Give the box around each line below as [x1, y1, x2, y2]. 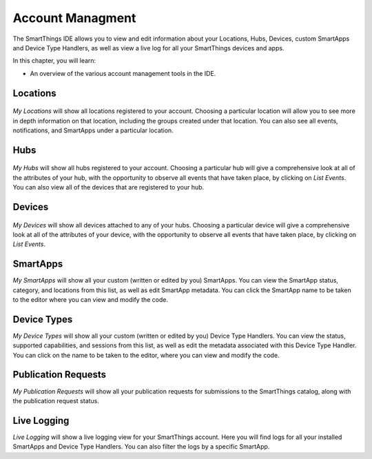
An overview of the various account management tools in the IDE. [30, 69, 216, 77]
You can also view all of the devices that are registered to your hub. [12, 183, 205, 192]
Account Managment [12, 10, 136, 25]
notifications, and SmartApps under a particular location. [12, 126, 174, 134]
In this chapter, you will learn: [12, 57, 96, 65]
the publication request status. [12, 396, 100, 405]
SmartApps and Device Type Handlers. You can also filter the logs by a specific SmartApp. [12, 442, 270, 451]
